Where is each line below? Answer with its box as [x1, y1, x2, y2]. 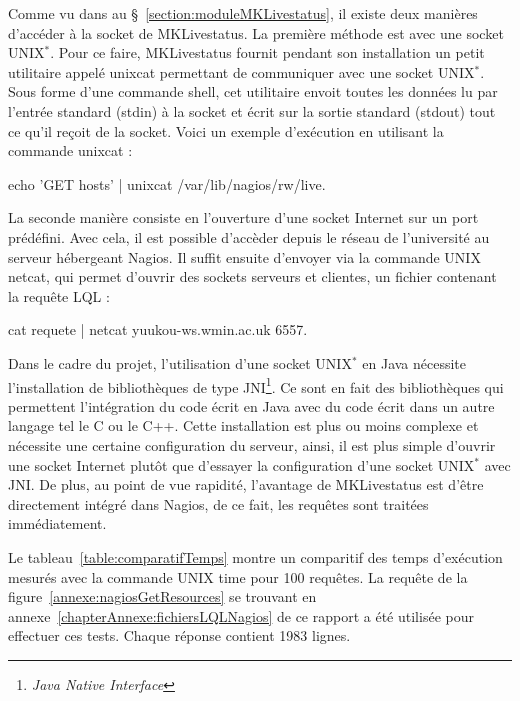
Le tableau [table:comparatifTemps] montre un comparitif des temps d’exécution [8, 546, 503, 567]
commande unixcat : [8, 140, 133, 161]
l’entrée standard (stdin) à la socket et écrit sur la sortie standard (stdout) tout [8, 100, 496, 121]
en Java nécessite [362, 352, 467, 373]
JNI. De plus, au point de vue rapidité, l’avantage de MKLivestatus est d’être [8, 474, 484, 495]
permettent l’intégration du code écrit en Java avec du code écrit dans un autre [8, 395, 495, 416]
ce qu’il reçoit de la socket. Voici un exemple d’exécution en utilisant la [8, 120, 444, 141]
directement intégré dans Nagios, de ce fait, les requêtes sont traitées [8, 493, 429, 514]
